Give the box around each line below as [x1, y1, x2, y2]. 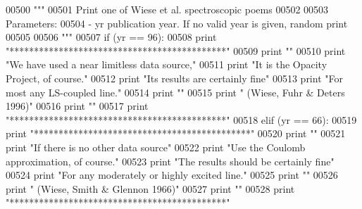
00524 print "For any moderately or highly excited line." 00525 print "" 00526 [6, 167, 338, 182]
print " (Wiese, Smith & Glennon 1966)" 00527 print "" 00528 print [6, 181, 295, 196]
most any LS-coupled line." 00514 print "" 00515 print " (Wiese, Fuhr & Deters [6, 84, 345, 99]
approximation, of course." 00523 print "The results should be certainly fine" [6, 153, 335, 168]
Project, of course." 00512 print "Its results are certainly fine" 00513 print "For [6, 70, 343, 85]
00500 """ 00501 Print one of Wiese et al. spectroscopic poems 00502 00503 [6, 2, 329, 16]
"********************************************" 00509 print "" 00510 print [6, 43, 346, 58]
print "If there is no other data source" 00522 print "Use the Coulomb [6, 139, 306, 154]
